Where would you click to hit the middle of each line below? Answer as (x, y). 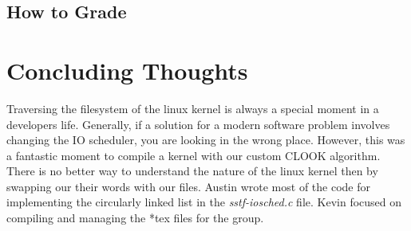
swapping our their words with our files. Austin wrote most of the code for (189, 186)
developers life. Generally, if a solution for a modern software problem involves (198, 124)
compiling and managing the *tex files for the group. (135, 218)
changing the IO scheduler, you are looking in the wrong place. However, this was (206, 140)
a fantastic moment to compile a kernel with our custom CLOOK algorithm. (194, 155)
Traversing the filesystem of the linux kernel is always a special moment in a (193, 108)
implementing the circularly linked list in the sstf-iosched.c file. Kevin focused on (204, 202)
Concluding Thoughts (127, 70)
